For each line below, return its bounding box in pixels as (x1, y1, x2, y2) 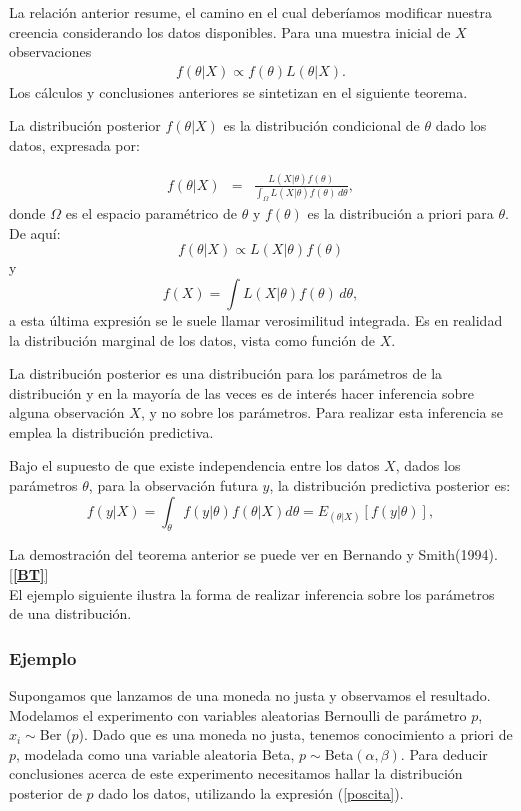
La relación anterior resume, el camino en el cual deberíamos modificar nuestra (9, 2, 492, 22)
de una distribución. (9, 603, 132, 624)
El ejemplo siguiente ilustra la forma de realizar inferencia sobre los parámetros (9, 583, 495, 604)
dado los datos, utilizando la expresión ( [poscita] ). (98, 783, 404, 804)
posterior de (9, 783, 82, 804)
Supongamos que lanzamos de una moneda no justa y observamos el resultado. (9, 685, 491, 706)
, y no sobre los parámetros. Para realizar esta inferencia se (140, 402, 503, 423)
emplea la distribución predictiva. (9, 421, 214, 442)
